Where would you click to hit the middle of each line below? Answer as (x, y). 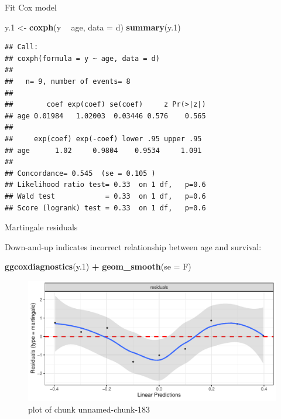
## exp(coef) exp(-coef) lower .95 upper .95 (103, 139)
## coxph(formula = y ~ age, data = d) (82, 58)
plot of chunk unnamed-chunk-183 (89, 409)
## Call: (22, 47)
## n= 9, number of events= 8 (68, 81)
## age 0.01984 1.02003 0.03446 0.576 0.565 (105, 116)
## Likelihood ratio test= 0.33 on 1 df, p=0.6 (105, 185)
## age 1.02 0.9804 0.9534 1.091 (103, 150)
